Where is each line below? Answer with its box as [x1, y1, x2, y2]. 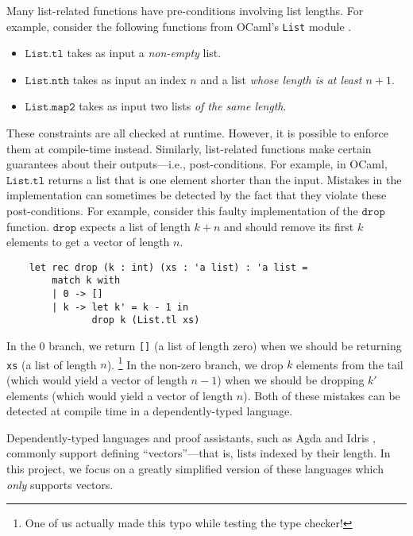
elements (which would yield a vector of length [6, 387, 234, 403]
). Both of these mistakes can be [243, 387, 400, 403]
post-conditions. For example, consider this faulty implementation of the [6, 202, 358, 218]
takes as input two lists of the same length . [79, 98, 287, 114]
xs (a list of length [6, 356, 97, 372]
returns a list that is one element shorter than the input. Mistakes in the [48, 171, 402, 187]
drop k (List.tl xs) [91, 314, 200, 326]
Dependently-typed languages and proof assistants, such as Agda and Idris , [6, 429, 376, 445]
